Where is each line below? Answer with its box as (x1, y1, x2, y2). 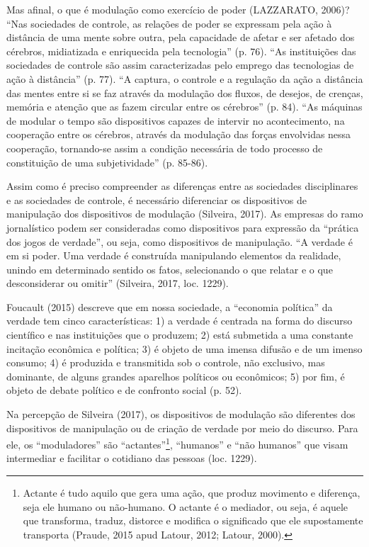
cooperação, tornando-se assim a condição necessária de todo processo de (6, 140, 323, 155)
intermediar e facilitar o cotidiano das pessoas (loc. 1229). (6, 451, 257, 466)
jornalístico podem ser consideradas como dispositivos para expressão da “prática (6, 220, 359, 235)
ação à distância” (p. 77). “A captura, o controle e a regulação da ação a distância (6, 71, 363, 86)
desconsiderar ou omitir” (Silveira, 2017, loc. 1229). (6, 276, 229, 291)
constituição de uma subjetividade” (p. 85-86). (6, 154, 208, 169)
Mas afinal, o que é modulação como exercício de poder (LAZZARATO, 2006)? (6, 2, 350, 16)
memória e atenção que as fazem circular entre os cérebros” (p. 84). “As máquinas (6, 99, 363, 114)
